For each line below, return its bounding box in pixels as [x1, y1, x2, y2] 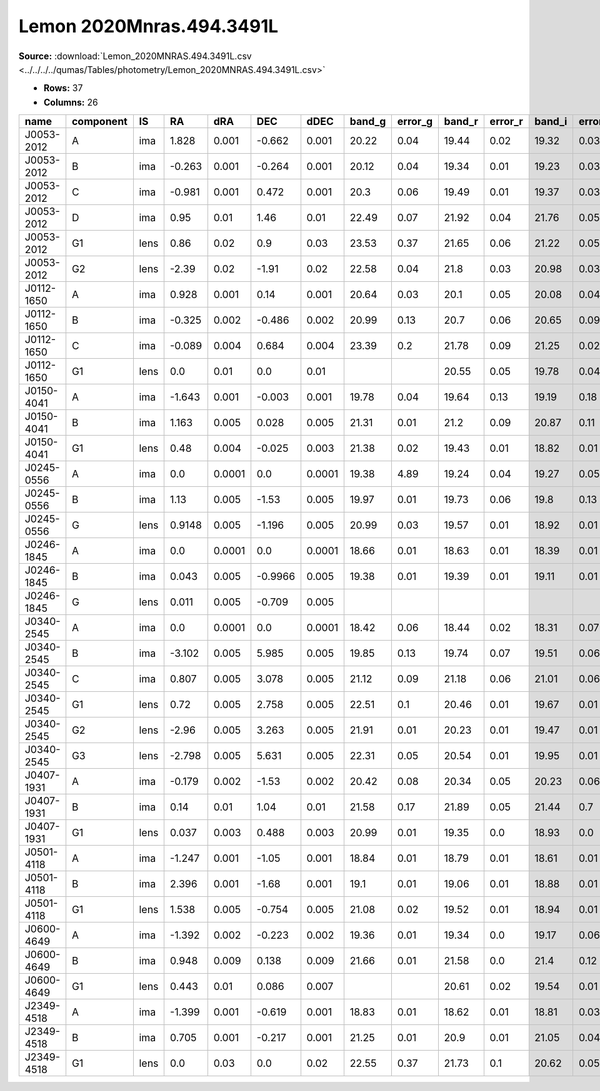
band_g [349, 115, 387, 129]
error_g [396, 115, 434, 129]
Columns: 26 [43, 96, 99, 108]
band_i [534, 115, 568, 129]
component [71, 115, 128, 129]
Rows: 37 [43, 82, 84, 94]
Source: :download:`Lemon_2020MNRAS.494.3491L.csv [18, 50, 252, 62]
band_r [443, 115, 479, 129]
